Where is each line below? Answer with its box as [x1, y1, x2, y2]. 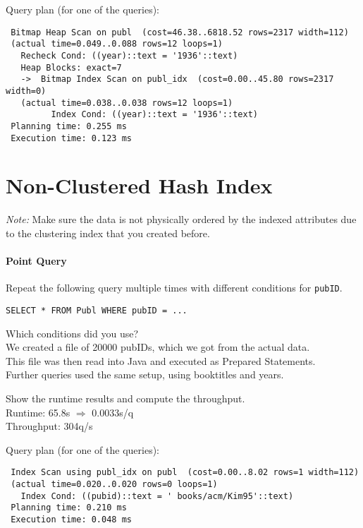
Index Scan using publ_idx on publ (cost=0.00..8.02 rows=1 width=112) [11, 467, 359, 478]
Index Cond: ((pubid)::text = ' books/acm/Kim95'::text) [20, 491, 294, 501]
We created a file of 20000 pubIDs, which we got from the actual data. [6, 340, 310, 354]
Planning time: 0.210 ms [11, 503, 127, 513]
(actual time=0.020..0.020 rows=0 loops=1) [11, 479, 218, 489]
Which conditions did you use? [6, 325, 139, 340]
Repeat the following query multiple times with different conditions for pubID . [6, 280, 343, 295]
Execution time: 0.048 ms [11, 514, 132, 524]
